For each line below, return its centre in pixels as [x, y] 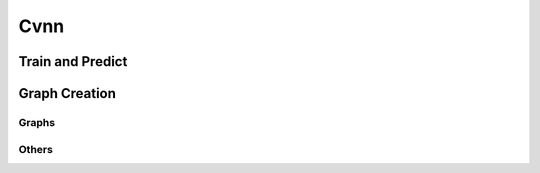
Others [36, 149]
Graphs [36, 122]
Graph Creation [67, 93]
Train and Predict [73, 61]
